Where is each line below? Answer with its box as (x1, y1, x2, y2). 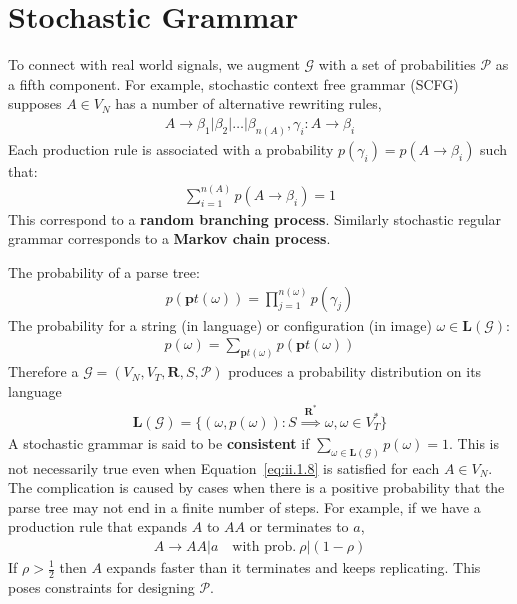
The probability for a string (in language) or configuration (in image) (8, 314, 432, 335)
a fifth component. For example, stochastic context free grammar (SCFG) (8, 73, 459, 94)
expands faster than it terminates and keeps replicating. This (106, 557, 481, 577)
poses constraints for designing (8, 576, 195, 597)
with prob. (232, 539, 297, 554)
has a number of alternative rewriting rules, (115, 93, 382, 114)
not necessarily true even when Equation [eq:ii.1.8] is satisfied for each (8, 457, 440, 478)
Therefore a (8, 361, 79, 382)
